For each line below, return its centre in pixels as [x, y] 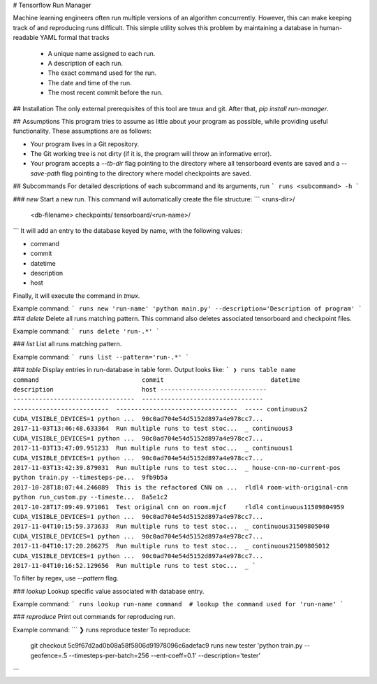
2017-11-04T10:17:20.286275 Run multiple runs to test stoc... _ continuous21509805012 [171, 546]
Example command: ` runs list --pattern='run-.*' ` [101, 357]
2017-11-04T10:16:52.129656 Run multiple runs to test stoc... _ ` [134, 565]
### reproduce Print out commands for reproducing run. [94, 617]
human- [331, 27]
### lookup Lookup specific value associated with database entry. [109, 591]
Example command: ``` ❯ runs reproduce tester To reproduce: [102, 629]
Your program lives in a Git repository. [85, 144]
